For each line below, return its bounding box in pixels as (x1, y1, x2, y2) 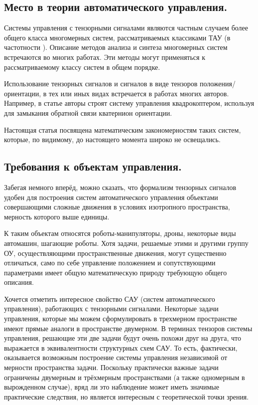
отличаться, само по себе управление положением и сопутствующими (4, 257, 216, 268)
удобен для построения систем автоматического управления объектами (4, 192, 218, 202)
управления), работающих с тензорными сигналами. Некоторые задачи (4, 303, 219, 314)
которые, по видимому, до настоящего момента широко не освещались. (4, 134, 221, 145)
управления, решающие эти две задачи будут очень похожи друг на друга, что (4, 333, 241, 343)
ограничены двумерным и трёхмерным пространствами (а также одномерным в (4, 372, 245, 382)
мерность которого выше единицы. (4, 211, 110, 221)
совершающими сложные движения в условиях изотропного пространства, (4, 202, 230, 212)
